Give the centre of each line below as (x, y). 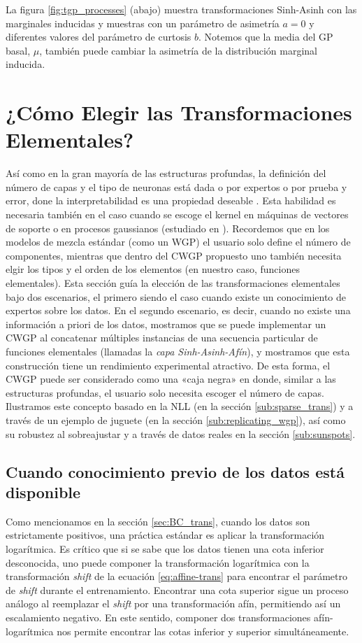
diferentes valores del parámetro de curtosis (99, 37)
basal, (18, 50)
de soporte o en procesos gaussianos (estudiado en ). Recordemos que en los (168, 228)
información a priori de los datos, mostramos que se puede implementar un (166, 324)
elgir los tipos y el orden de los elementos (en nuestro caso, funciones (153, 269)
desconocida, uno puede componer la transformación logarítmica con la (158, 562)
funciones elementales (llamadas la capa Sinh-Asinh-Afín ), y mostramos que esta (178, 351)
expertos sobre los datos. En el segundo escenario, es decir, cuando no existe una (178, 310)
